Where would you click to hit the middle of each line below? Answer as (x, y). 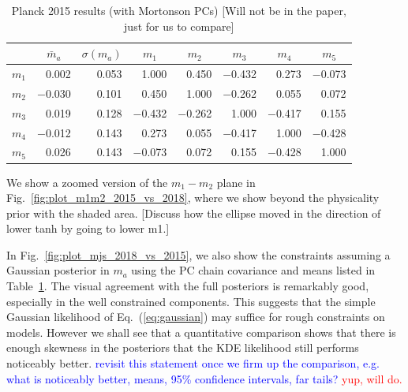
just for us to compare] (179, 26)
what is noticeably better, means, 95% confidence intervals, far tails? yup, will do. (204, 378)
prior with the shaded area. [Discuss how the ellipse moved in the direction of (194, 213)
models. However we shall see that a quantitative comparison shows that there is (201, 332)
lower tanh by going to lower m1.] (88, 228)
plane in (236, 182)
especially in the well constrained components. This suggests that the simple (191, 301)
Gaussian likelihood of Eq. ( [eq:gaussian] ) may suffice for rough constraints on (196, 317)
